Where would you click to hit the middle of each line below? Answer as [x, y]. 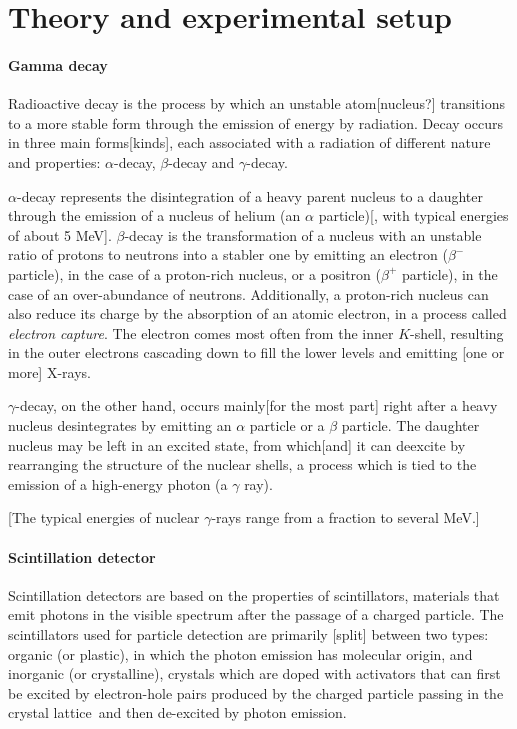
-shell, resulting [457, 332]
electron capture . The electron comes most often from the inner [201, 332]
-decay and [201, 161]
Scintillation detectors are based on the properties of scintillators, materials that [254, 594]
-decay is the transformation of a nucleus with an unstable [303, 234]
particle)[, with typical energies [413, 215]
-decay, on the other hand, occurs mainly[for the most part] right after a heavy [256, 405]
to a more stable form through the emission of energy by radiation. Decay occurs [255, 122]
